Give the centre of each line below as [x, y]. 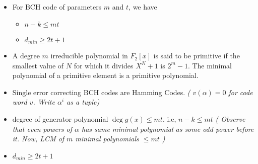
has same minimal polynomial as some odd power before [168, 129]
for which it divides [104, 65]
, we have [143, 7]
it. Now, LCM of [38, 139]
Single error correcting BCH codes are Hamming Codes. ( [101, 92]
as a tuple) [83, 102]
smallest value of [38, 65]
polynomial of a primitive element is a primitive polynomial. [105, 75]
